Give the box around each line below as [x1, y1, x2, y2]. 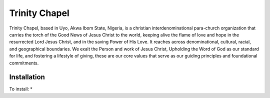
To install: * [9, 86, 32, 92]
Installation [9, 73, 45, 81]
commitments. [9, 60, 39, 66]
